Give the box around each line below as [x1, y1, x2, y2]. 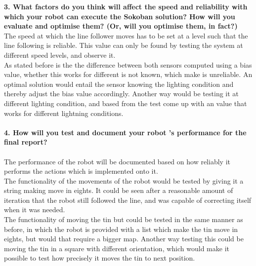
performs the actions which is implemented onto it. [4, 166, 158, 176]
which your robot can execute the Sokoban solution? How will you [4, 11, 235, 21]
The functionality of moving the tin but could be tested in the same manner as [4, 214, 243, 225]
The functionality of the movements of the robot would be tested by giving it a [4, 175, 244, 186]
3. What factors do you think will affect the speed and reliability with [4, 1, 248, 11]
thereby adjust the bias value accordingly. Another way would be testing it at [4, 88, 239, 99]
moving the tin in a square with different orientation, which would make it [4, 243, 229, 253]
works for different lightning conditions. [4, 108, 124, 118]
